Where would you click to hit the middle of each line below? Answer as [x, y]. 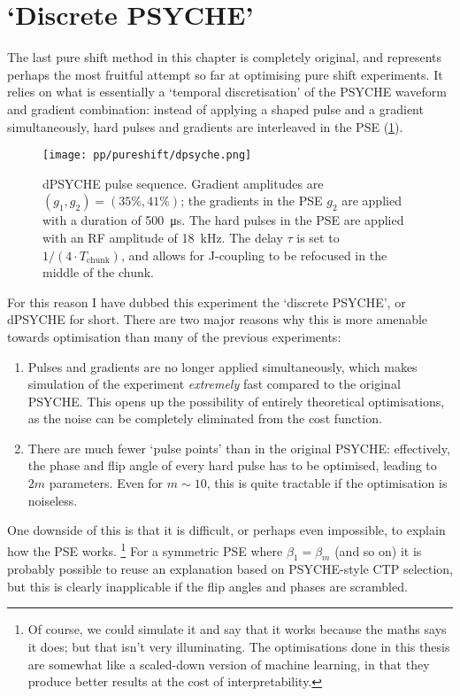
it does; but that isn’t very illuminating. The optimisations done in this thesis [239, 647]
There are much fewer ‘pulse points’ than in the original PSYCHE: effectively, [239, 448]
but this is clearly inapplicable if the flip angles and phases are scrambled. [207, 586]
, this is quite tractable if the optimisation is [327, 483]
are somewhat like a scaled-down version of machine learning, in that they [229, 664]
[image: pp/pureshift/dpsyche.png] [147, 155]
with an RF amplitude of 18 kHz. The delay [163, 237]
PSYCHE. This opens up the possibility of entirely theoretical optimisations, [236, 401]
